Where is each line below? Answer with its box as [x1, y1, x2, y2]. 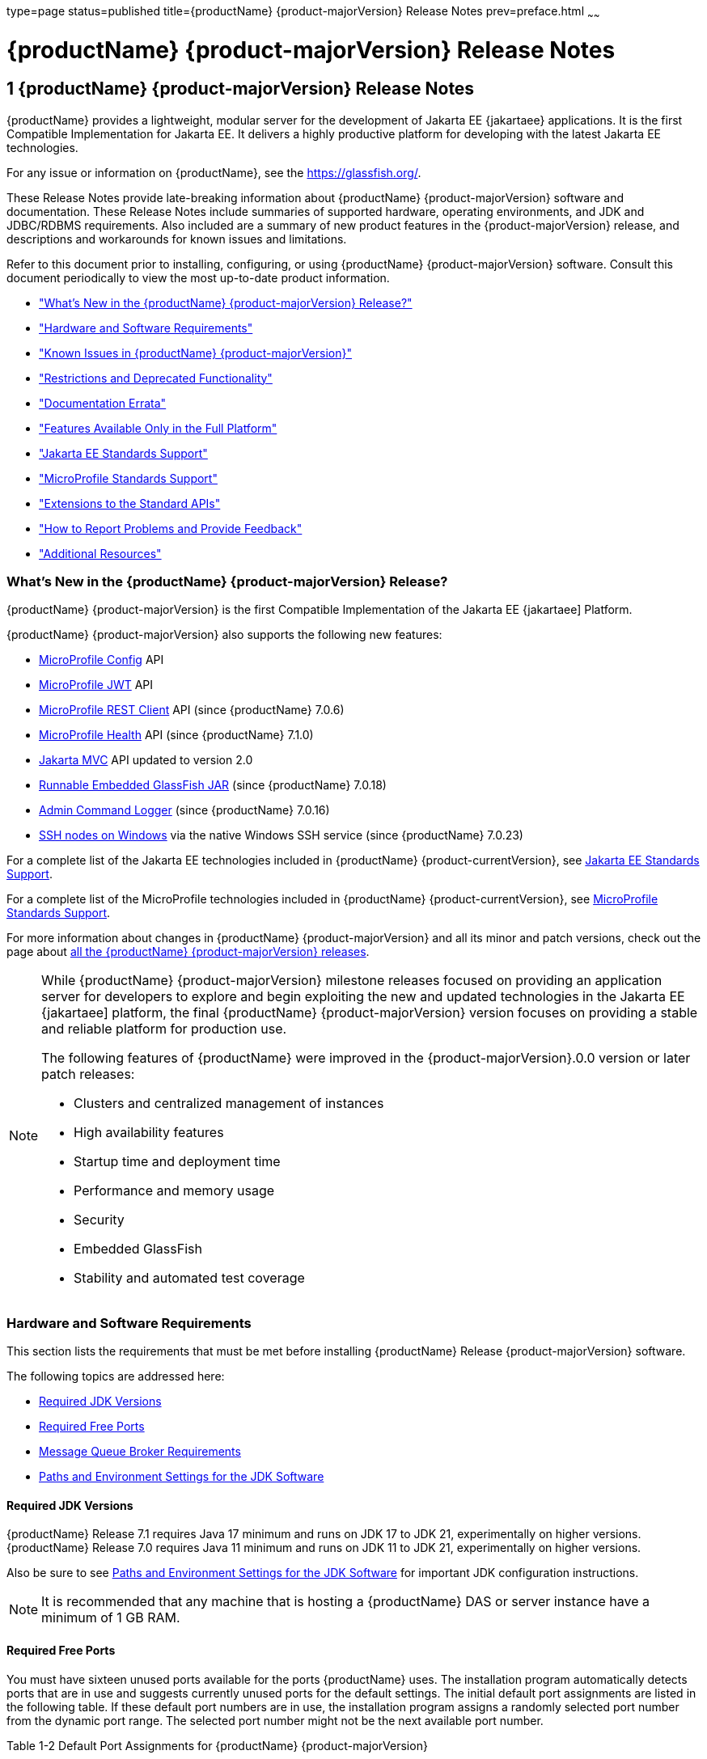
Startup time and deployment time [74, 1153, 281, 1170]
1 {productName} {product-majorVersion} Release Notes [6, 78, 475, 99]
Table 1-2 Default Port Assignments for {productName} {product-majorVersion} [6, 1738, 428, 1753]
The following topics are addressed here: [6, 1369, 225, 1384]
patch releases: [41, 1066, 135, 1083]
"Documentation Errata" [39, 395, 167, 410]
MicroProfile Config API [39, 653, 164, 667]
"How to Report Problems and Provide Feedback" [39, 521, 303, 535]
